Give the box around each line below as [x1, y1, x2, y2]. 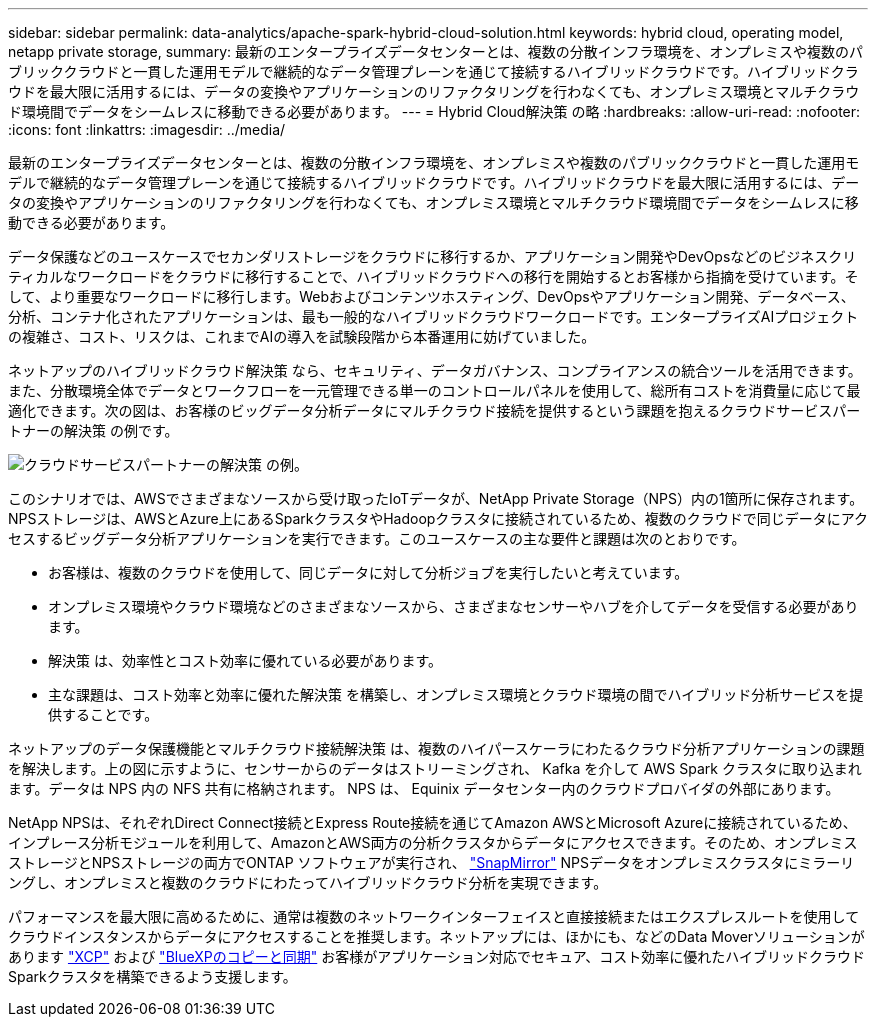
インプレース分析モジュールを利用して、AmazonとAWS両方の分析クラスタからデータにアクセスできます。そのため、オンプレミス [8, 834, 858, 851]
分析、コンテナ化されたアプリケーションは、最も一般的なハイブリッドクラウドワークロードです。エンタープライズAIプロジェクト [8, 308, 859, 325]
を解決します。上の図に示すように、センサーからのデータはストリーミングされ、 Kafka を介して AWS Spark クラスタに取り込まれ [8, 760, 862, 777]
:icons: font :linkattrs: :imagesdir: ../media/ [8, 121, 286, 138]
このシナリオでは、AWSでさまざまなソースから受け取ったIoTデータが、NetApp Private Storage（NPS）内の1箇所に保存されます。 [8, 490, 864, 507]
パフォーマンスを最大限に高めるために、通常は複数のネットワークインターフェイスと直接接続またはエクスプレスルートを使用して [8, 908, 860, 925]
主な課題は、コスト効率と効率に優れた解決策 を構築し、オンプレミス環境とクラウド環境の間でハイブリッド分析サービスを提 [48, 686, 864, 703]
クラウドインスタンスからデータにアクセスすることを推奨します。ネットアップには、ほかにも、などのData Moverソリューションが [8, 928, 865, 945]
